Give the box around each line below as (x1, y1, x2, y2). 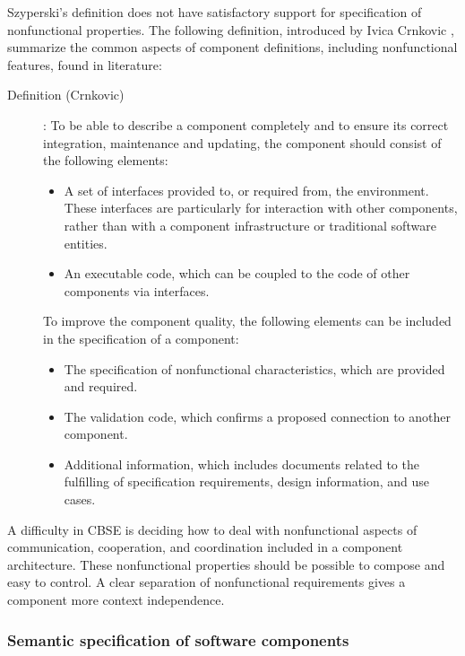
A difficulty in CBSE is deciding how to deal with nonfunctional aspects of (7, 520, 418, 538)
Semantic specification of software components (7, 628, 349, 651)
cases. (64, 490, 96, 509)
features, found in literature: (7, 55, 162, 74)
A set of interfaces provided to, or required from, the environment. (64, 180, 429, 199)
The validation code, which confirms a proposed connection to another (64, 407, 451, 425)
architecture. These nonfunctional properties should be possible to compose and (7, 555, 445, 573)
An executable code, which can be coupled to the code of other (64, 264, 410, 283)
